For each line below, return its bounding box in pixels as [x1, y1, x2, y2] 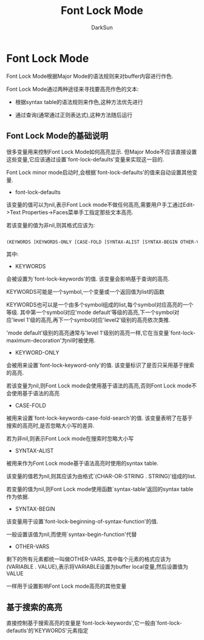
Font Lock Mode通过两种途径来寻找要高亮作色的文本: [6, 85, 139, 92]
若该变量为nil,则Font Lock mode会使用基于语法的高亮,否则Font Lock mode [6, 382, 192, 389]
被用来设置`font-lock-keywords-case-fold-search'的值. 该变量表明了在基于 [6, 414, 193, 422]
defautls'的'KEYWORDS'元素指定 [6, 627, 89, 635]
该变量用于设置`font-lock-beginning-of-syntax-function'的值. [6, 518, 158, 525]
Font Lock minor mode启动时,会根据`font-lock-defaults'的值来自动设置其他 [6, 169, 192, 176]
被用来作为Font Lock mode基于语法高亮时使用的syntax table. [6, 460, 159, 467]
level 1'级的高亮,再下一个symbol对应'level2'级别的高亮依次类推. [13, 316, 171, 324]
